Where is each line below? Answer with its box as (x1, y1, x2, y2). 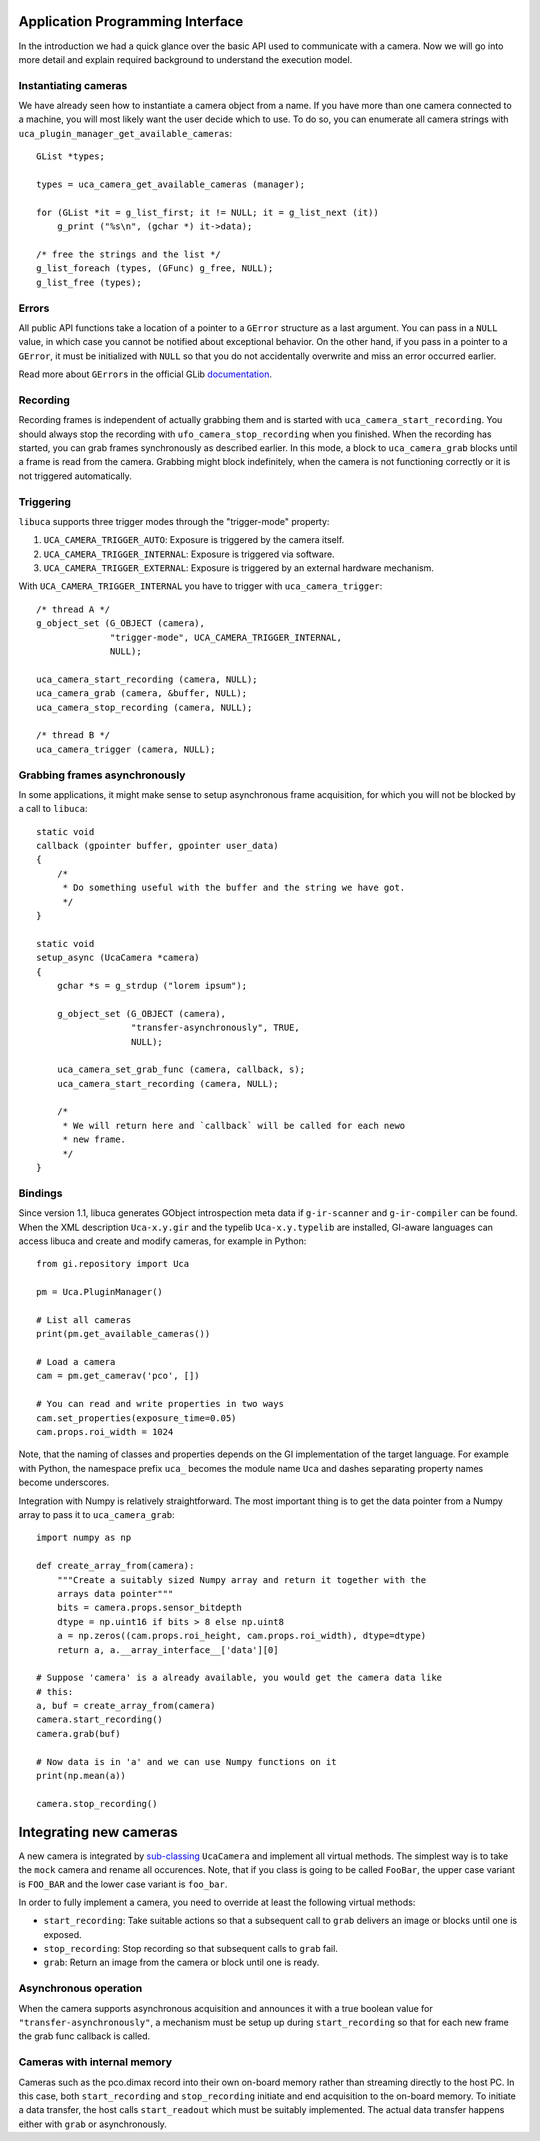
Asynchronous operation (18, 1981, 143, 1995)
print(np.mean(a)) (36, 1770, 127, 1782)
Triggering (18, 495, 72, 509)
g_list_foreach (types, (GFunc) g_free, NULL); (36, 263, 274, 274)
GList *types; (36, 151, 105, 162)
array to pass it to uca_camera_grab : (18, 1509, 175, 1520)
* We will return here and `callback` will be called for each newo (62, 1120, 406, 1131)
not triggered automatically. (18, 470, 132, 482)
